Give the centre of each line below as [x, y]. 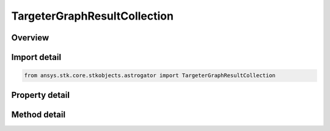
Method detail [38, 114]
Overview [30, 38]
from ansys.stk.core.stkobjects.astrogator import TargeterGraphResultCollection [150, 76]
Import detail [36, 57]
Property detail [41, 95]
